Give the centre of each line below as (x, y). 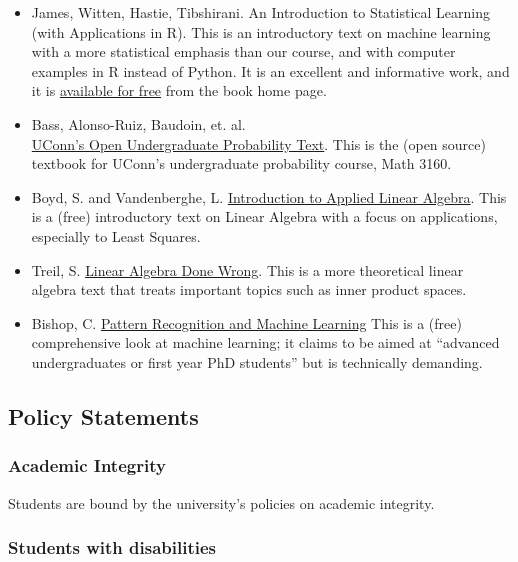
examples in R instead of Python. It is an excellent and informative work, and (270, 70)
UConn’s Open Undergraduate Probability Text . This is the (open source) (258, 143)
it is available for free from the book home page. (179, 90)
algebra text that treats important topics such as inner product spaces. (249, 289)
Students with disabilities (112, 547)
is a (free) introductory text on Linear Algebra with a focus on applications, (264, 216)
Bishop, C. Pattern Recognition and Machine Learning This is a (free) (246, 322)
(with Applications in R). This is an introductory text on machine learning (261, 31)
